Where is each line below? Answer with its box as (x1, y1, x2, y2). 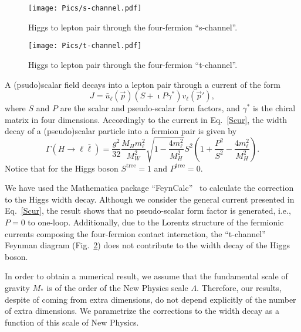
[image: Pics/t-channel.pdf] (28, 42, 142, 50)
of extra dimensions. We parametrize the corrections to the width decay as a (5, 304, 279, 317)
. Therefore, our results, (197, 281, 282, 293)
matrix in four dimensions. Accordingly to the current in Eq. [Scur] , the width (5, 113, 287, 125)
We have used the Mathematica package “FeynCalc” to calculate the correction (5, 182, 294, 194)
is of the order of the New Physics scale (46, 281, 188, 293)
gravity (5, 281, 30, 293)
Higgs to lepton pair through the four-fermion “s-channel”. (28, 20, 238, 33)
